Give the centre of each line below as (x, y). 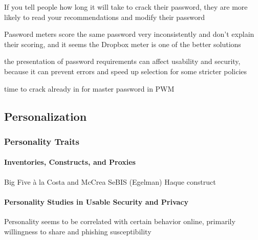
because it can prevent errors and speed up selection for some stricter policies (126, 71)
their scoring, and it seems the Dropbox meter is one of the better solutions (123, 44)
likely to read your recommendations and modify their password (105, 17)
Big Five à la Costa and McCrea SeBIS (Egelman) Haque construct (110, 181)
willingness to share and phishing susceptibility (78, 231)
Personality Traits (42, 141)
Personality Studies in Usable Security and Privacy (96, 201)
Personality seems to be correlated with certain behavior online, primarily (120, 221)
